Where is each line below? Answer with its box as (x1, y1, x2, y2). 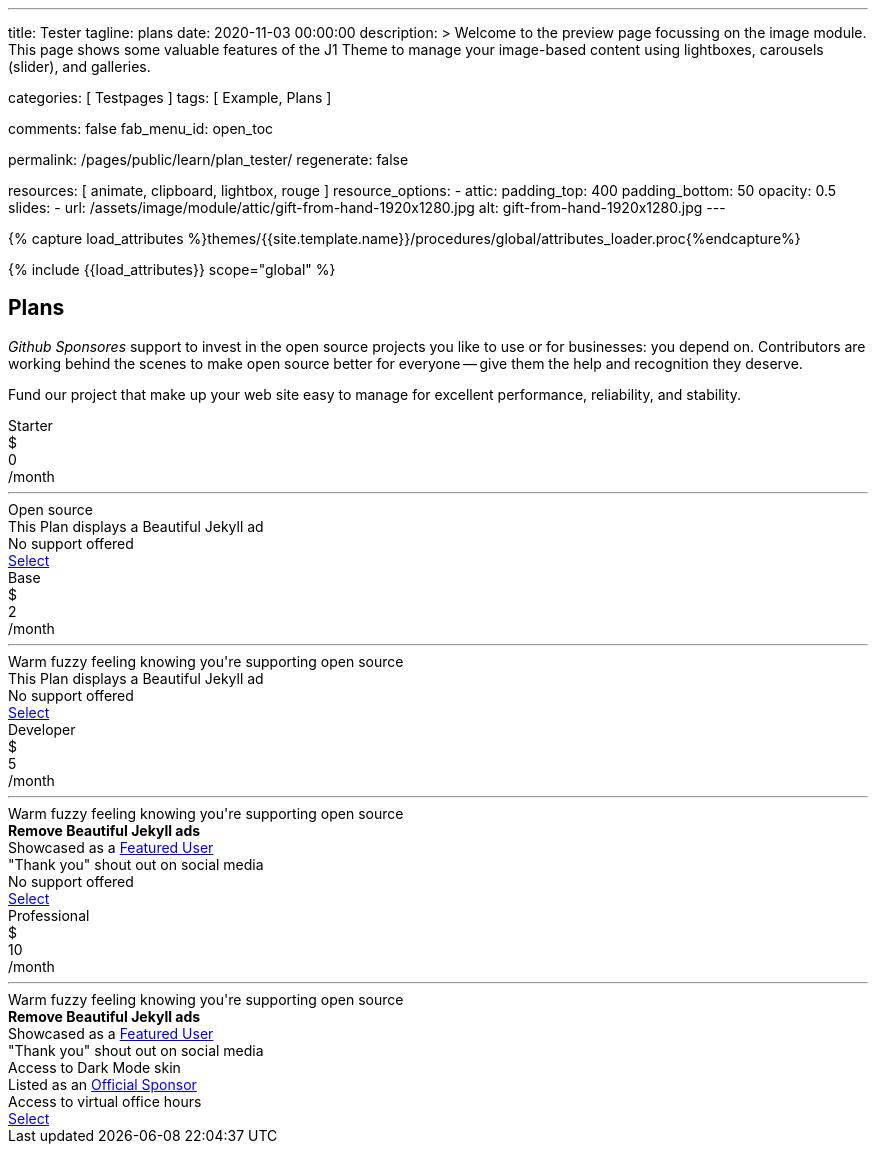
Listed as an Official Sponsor (8, 1075, 197, 1093)
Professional (8, 906, 90, 924)
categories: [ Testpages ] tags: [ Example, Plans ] (8, 89, 332, 106)
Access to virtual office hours (8, 1092, 202, 1110)
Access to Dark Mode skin (8, 1058, 181, 1076)
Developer (8, 720, 76, 738)
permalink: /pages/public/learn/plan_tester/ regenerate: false (8, 151, 409, 168)
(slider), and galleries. (8, 58, 151, 75)
